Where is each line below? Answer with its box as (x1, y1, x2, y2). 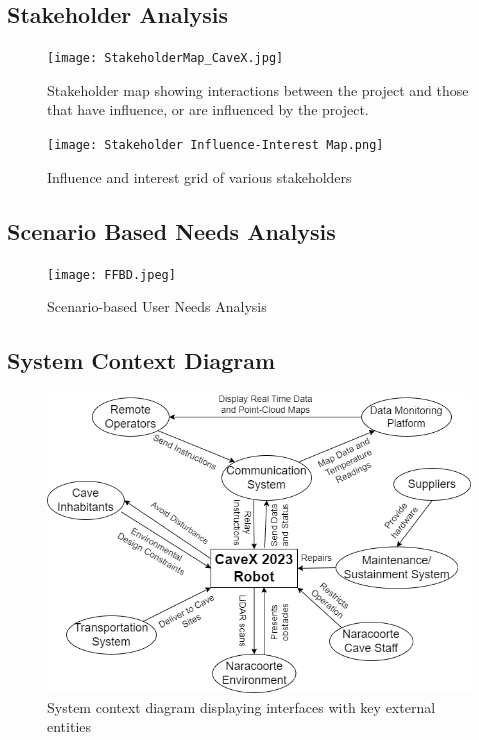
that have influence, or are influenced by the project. (47, 99, 369, 120)
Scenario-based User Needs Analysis (47, 296, 267, 317)
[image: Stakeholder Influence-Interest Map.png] (47, 138, 384, 153)
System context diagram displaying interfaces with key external (47, 696, 436, 717)
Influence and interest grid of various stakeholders (47, 166, 352, 187)
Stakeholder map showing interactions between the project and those (47, 79, 469, 100)
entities (47, 716, 92, 737)
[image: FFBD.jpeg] (47, 267, 176, 282)
